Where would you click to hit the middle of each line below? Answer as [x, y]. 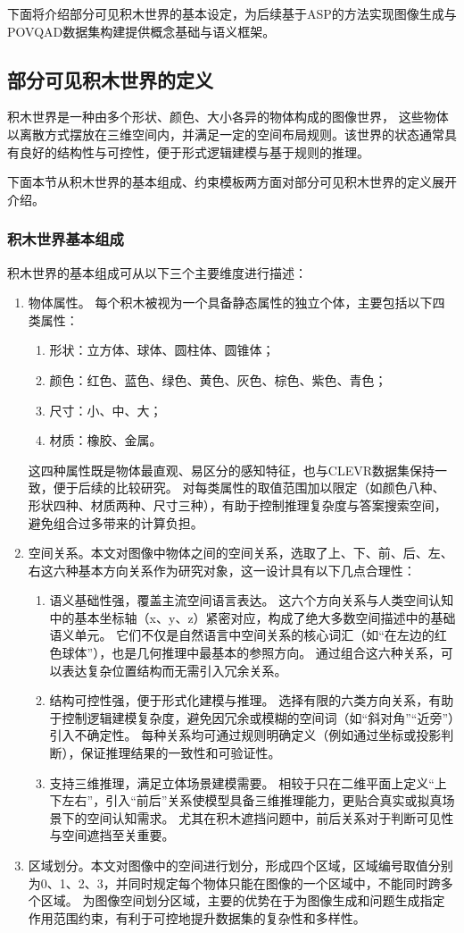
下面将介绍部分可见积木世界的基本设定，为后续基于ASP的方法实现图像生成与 [232, 13]
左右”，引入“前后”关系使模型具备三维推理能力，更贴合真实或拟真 [252, 800]
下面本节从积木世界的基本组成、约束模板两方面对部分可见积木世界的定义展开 [232, 182]
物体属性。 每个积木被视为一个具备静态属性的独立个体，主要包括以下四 [236, 303]
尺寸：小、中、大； [106, 410]
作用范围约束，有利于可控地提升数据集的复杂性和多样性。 [197, 917]
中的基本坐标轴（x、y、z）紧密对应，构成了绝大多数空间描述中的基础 [253, 617]
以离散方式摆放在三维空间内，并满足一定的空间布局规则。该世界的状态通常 [226, 134]
